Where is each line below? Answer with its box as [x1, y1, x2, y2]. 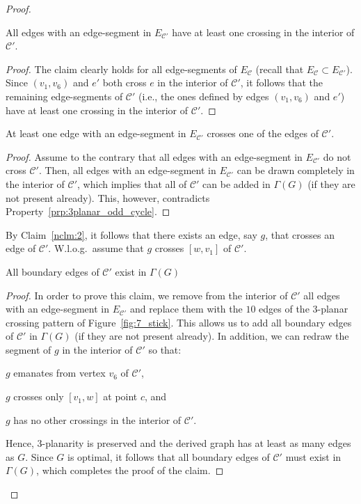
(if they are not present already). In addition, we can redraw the [74, 329, 349, 343]
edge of [6, 241, 36, 255]
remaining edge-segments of [6, 88, 123, 103]
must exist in [285, 449, 342, 464]
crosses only [13, 389, 64, 404]
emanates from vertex [13, 365, 106, 380]
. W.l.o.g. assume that [48, 241, 144, 255]
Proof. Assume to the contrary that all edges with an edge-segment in [6, 149, 303, 164]
